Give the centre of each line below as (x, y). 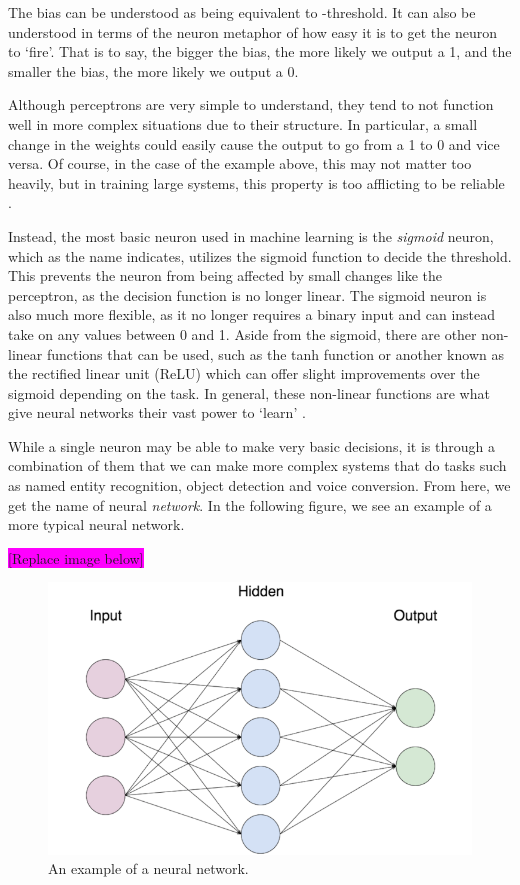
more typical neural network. (96, 524)
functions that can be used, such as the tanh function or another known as (275, 353)
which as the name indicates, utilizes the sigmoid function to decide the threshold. (260, 255)
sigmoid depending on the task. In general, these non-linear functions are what (249, 392)
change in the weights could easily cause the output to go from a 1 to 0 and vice (254, 143)
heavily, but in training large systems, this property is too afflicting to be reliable (256, 182)
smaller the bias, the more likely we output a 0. (153, 70)
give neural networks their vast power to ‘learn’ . (157, 412)
